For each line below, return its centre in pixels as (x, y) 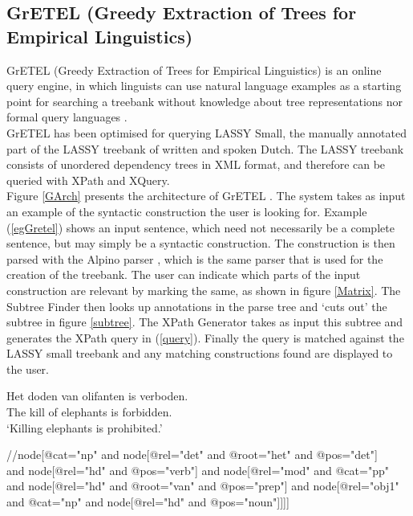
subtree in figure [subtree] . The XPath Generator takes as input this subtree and (205, 322)
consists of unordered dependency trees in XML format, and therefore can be (196, 164)
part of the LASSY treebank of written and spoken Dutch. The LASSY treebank (205, 148)
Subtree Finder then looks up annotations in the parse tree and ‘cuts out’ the (197, 306)
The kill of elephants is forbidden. (89, 412)
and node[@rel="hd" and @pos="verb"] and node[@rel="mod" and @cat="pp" (198, 470)
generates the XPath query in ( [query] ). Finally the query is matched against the (205, 337)
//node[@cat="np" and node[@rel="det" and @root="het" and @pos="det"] (192, 455)
